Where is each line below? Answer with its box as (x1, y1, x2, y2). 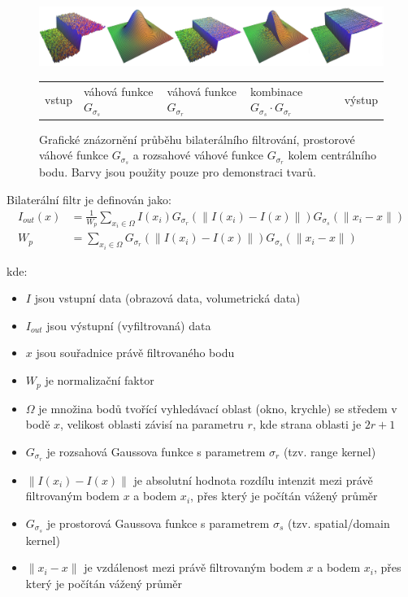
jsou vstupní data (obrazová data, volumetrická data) (34, 290, 301, 307)
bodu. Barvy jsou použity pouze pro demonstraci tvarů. (39, 163, 316, 181)
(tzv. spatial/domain (287, 514, 390, 531)
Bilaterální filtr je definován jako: (7, 190, 171, 207)
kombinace (250, 82, 303, 99)
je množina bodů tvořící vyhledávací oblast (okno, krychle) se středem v (38, 399, 397, 416)
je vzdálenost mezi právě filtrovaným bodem (84, 559, 303, 576)
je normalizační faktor (45, 372, 154, 389)
